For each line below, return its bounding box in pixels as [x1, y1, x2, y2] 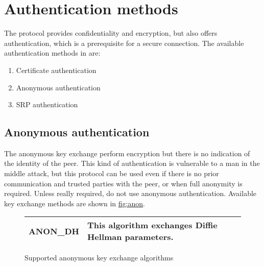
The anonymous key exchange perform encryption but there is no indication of [4, 148, 250, 158]
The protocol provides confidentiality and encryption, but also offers [4, 28, 218, 38]
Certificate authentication [16, 64, 97, 75]
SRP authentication [16, 99, 78, 110]
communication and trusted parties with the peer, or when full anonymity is [4, 178, 243, 188]
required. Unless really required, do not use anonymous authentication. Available [4, 188, 257, 199]
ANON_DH [29, 225, 79, 237]
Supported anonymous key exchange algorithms [25, 252, 174, 263]
